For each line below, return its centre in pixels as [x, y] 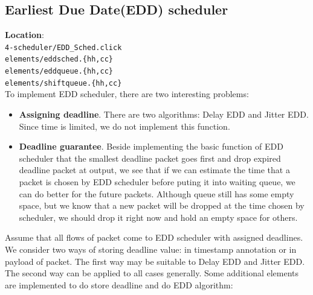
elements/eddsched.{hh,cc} [59, 59]
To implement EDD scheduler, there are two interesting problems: [127, 94]
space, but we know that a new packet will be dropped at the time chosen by [162, 205]
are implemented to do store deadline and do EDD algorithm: [119, 284]
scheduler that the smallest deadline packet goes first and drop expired [150, 158]
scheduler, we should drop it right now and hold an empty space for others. [158, 217]
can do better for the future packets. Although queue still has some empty [156, 193]
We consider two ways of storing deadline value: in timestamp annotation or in [151, 249]
